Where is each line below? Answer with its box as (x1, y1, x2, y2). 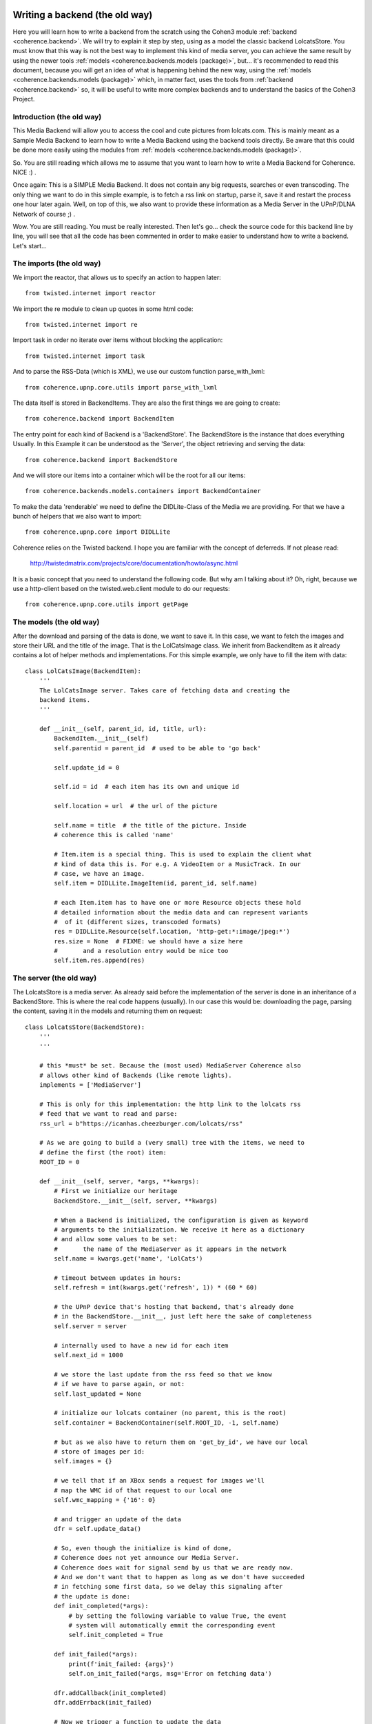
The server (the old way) (12, 973, 97, 983)
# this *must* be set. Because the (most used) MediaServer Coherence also (39, 1062, 301, 1070)
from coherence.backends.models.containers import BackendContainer (25, 487, 261, 495)
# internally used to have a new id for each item (54, 1341, 229, 1350)
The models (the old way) (12, 617, 100, 627)
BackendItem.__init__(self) (54, 734, 149, 743)
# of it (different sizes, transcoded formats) (54, 918, 222, 925)
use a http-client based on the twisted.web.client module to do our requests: (12, 585, 230, 593)
